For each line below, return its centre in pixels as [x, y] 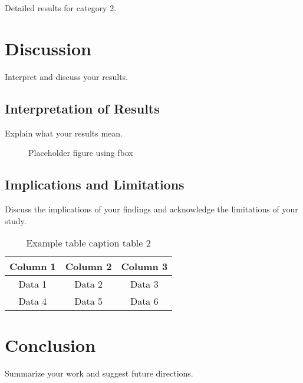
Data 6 [144, 301]
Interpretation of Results [82, 108]
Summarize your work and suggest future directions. [99, 373]
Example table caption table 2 [88, 243]
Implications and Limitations [95, 184]
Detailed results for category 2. [61, 8]
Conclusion [50, 345]
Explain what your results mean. [64, 133]
